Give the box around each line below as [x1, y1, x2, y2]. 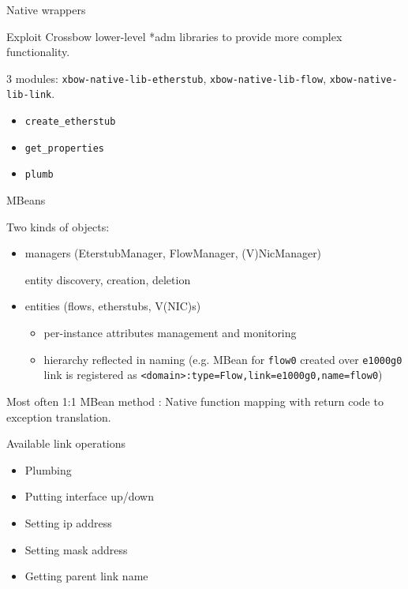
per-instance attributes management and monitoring [43, 325, 297, 341]
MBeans [6, 192, 46, 208]
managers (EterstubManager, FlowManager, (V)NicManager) [24, 245, 322, 261]
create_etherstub [24, 116, 116, 128]
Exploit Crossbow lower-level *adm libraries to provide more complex [6, 28, 342, 44]
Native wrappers [6, 2, 86, 17]
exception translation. [6, 408, 111, 425]
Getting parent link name [24, 568, 148, 584]
